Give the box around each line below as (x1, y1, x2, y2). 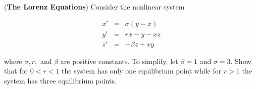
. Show (230, 55, 251, 66)
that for (4, 65, 28, 76)
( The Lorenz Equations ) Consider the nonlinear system (4, 1, 185, 11)
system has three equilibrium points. (4, 75, 117, 85)
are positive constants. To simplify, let (60, 55, 178, 66)
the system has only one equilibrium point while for (62, 65, 222, 76)
